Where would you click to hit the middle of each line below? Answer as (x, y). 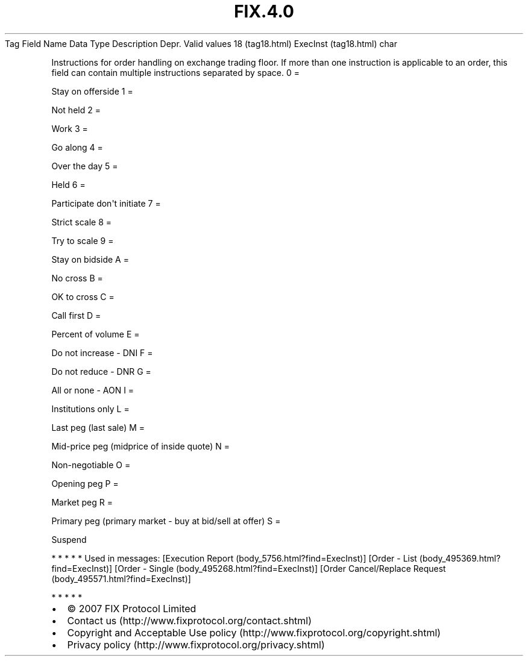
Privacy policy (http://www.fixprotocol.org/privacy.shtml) (196, 644)
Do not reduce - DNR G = (101, 371)
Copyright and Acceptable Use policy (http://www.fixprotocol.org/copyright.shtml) (254, 632)
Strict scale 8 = (82, 222)
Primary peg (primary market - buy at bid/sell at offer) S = (166, 521)
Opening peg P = (85, 483)
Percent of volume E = (96, 334)
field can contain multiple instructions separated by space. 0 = (175, 72)
